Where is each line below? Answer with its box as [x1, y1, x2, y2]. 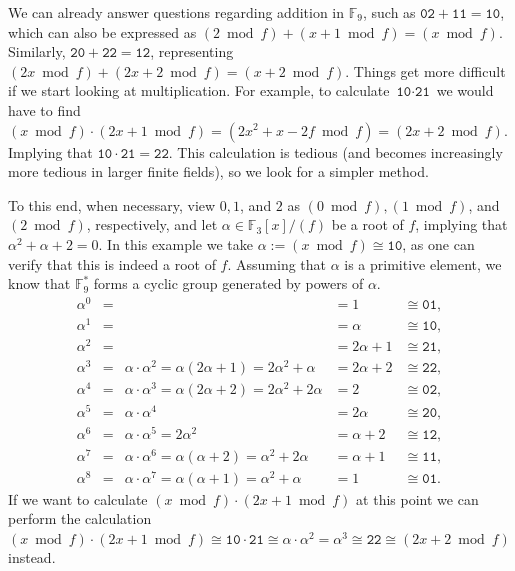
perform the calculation [8, 508, 152, 529]
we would [436, 80, 494, 101]
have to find [8, 99, 81, 120]
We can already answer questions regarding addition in [8, 2, 345, 22]
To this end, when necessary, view [8, 194, 216, 215]
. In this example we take [98, 233, 253, 254]
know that [8, 273, 71, 294]
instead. [8, 547, 56, 568]
